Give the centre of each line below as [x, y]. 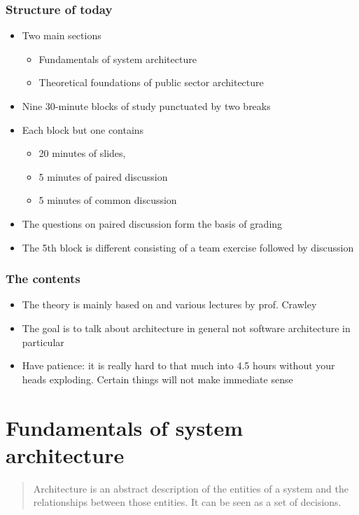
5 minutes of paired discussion [103, 176]
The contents [43, 279]
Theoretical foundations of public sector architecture [151, 82]
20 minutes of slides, [82, 153]
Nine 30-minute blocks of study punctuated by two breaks [146, 106]
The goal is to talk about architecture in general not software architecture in [186, 328]
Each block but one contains [83, 129]
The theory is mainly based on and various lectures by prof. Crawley [169, 304]
